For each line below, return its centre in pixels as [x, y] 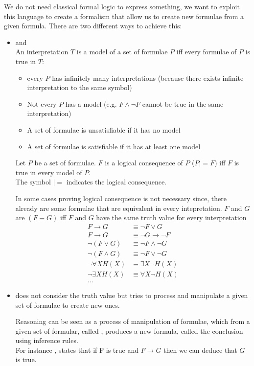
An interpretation [42, 52]
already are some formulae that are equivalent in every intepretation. [119, 208]
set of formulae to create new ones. [68, 305]
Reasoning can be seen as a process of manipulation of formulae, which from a [133, 321]
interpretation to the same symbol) [80, 87]
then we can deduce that [200, 350]
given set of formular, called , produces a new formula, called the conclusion [129, 331]
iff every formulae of [207, 52]
